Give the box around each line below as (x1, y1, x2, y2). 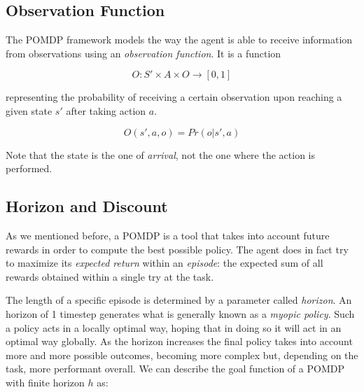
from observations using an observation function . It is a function (6, 45, 281, 60)
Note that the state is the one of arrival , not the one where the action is (6, 147, 316, 162)
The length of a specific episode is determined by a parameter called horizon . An (6, 293, 352, 307)
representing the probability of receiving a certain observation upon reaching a (6, 90, 342, 104)
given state (6, 103, 52, 118)
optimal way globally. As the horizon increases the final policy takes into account (6, 334, 353, 349)
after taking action (66, 103, 146, 118)
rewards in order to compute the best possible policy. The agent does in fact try (6, 241, 349, 256)
